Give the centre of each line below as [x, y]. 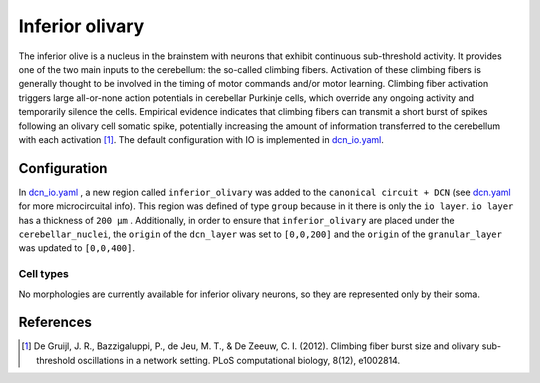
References [55, 322]
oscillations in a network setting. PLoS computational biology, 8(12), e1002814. [238, 360]
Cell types [44, 274]
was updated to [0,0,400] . [76, 248]
